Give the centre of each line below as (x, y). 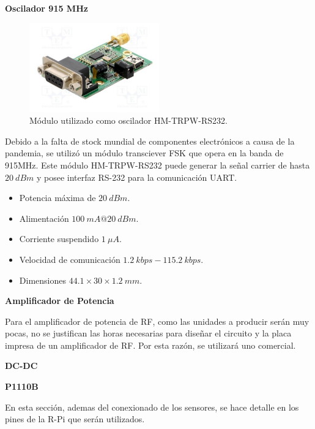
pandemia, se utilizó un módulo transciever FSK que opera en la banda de (144, 153)
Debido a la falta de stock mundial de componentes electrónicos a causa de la (150, 141)
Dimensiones (43, 280)
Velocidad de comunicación (70, 259)
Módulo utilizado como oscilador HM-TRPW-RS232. (128, 120)
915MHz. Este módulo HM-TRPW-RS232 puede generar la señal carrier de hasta (157, 165)
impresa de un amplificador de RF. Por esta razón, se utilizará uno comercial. (150, 345)
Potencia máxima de (57, 198)
